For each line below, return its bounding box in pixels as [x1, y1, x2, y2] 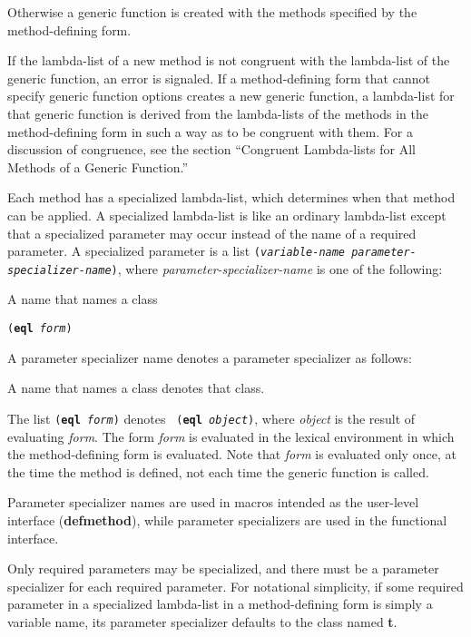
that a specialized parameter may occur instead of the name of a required [7, 223, 417, 242]
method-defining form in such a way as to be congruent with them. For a [7, 122, 413, 141]
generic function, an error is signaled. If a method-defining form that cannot [7, 68, 430, 87]
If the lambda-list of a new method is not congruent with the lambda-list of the [7, 51, 450, 70]
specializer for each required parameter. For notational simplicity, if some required [7, 576, 464, 595]
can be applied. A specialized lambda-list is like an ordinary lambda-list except [7, 205, 446, 224]
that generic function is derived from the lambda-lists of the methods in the [7, 103, 428, 122]
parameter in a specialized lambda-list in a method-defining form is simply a [7, 594, 433, 613]
